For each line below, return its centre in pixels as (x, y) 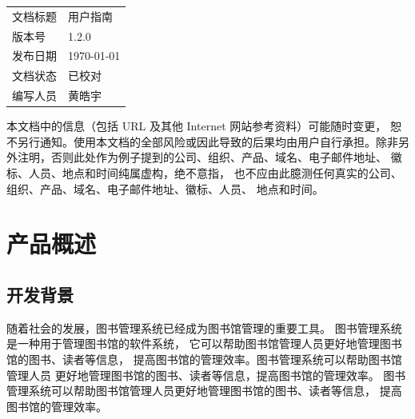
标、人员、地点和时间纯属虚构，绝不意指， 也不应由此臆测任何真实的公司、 (204, 173)
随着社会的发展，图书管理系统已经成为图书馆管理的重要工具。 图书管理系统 (204, 327)
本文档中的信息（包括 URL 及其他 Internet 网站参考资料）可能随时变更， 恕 (204, 126)
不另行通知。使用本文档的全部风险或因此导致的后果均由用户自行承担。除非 (202, 141)
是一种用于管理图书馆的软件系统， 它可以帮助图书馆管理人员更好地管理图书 (204, 343)
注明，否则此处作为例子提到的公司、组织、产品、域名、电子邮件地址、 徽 (209, 157)
